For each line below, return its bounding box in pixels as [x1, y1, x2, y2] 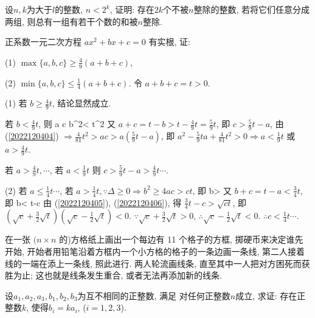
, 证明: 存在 [109, 3, 154, 15]
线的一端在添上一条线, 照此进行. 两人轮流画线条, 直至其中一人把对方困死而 [5, 257, 302, 269]
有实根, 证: [148, 35, 190, 48]
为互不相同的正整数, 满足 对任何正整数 [77, 289, 230, 302]
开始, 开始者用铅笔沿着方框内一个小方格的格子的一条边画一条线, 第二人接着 [5, 245, 305, 257]
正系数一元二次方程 [5, 35, 81, 48]
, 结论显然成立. [52, 97, 111, 109]
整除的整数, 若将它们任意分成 [193, 3, 310, 15]
